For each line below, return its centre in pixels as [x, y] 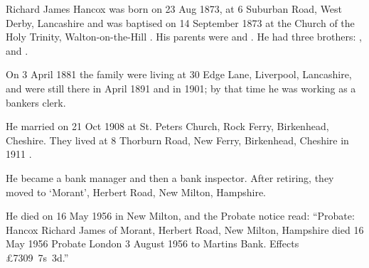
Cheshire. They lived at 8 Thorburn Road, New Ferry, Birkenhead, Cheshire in [177, 140]
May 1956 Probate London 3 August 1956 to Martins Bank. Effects [153, 243]
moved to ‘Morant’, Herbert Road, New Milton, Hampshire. [136, 192]
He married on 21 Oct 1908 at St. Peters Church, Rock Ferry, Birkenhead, [167, 126]
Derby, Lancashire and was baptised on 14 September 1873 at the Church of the [180, 22]
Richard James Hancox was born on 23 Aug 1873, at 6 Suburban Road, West [174, 9]
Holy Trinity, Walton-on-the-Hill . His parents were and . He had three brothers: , [184, 37]
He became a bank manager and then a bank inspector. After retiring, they [170, 177]
